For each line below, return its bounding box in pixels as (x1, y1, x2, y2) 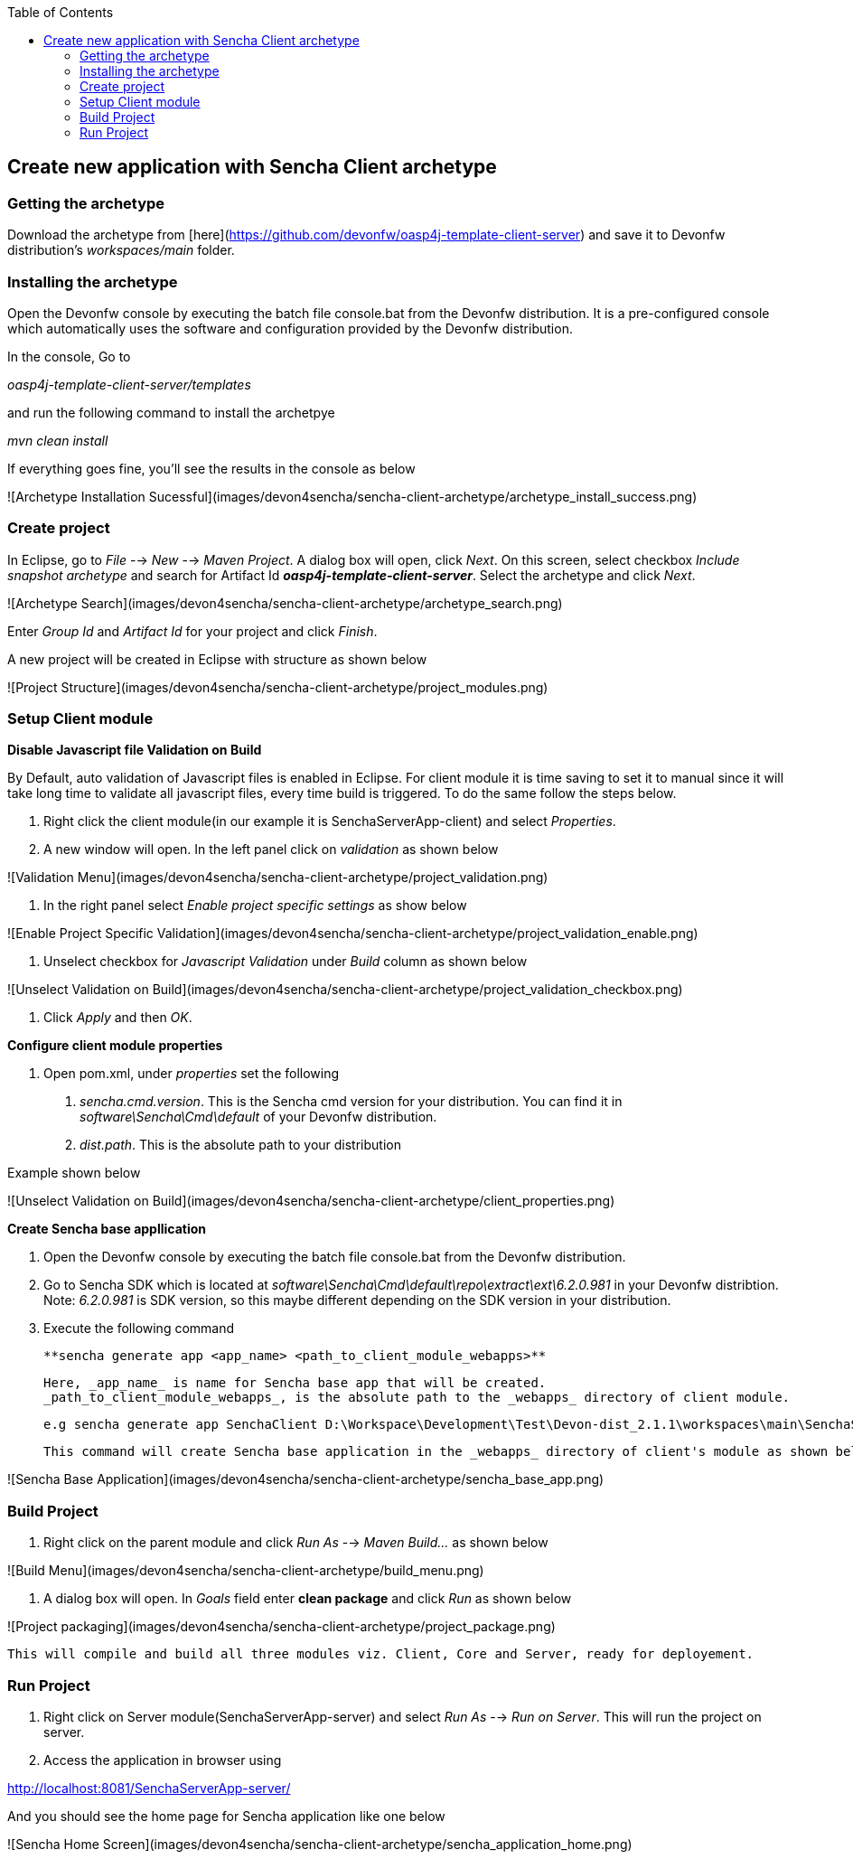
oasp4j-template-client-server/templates (7, 376, 251, 392)
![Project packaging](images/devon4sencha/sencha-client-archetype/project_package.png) (7, 1619, 556, 1635)
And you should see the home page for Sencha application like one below (7, 1807, 445, 1824)
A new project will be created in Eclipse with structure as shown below (7, 651, 427, 667)
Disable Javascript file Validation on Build (7, 742, 262, 758)
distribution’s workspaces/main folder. (7, 242, 235, 258)
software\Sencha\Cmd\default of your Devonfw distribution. (80, 1109, 437, 1125)
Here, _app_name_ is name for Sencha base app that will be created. (43, 1375, 547, 1391)
